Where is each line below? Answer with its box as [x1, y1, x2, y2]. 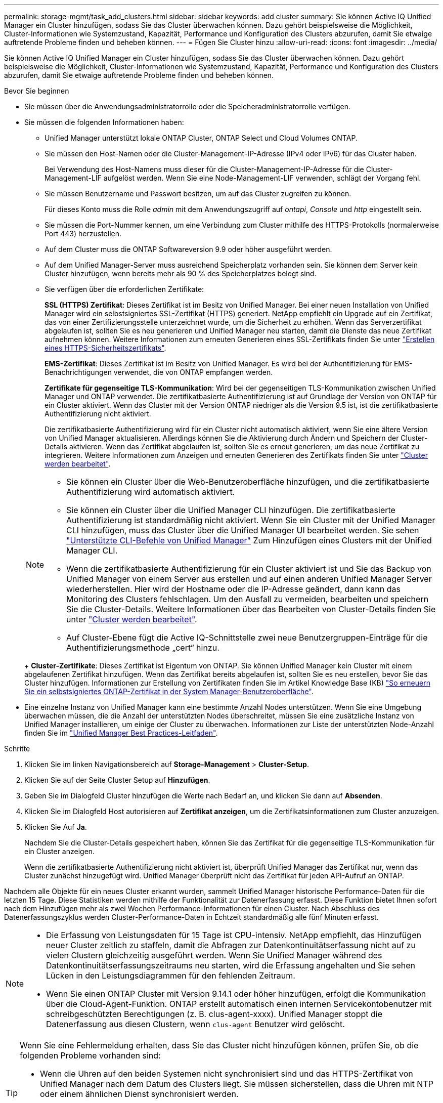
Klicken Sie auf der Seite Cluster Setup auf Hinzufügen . [24, 776, 210, 784]
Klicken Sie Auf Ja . [24, 823, 87, 831]
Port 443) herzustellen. [45, 229, 122, 238]
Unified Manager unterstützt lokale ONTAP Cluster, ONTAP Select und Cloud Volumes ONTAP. [45, 134, 358, 142]
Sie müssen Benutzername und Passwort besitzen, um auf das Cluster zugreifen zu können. [45, 189, 351, 198]
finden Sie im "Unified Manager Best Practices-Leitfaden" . [24, 729, 218, 737]
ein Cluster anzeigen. [24, 847, 95, 856]
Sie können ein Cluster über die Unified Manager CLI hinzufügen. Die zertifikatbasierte [66, 505, 395, 515]
